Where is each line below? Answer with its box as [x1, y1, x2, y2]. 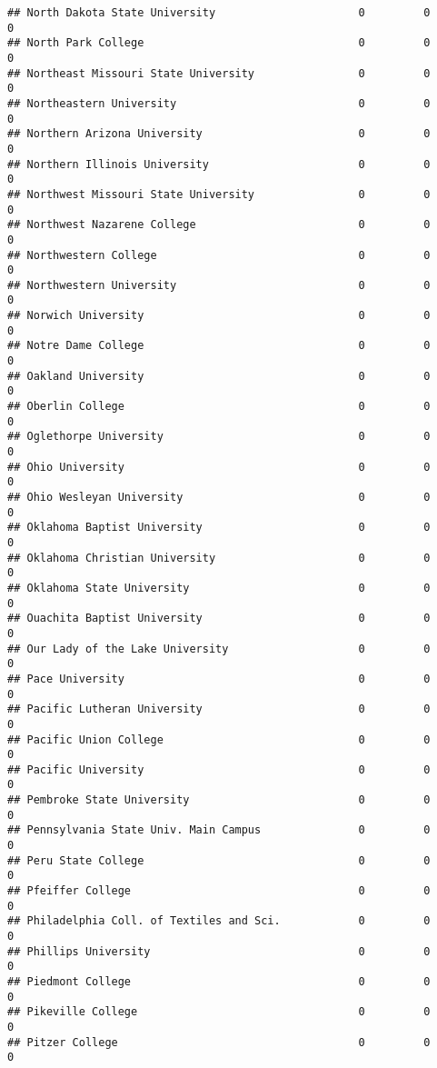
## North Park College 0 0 [7, 36, 431, 50]
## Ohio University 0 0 [7, 460, 431, 474]
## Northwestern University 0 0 [7, 278, 431, 292]
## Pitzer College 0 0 [7, 1035, 431, 1049]
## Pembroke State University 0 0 [7, 794, 431, 807]
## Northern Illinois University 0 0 [7, 157, 431, 171]
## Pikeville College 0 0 [7, 1005, 431, 1019]
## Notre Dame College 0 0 [7, 339, 431, 353]
